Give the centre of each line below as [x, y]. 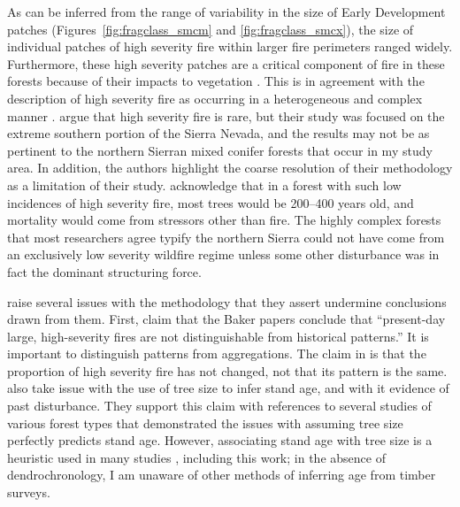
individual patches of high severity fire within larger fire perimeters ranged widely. [230, 46]
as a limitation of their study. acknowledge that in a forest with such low [204, 184]
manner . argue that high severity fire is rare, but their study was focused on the [226, 115]
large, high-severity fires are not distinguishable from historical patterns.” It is [218, 336]
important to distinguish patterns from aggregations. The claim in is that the [217, 353]
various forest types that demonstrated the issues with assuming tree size [205, 422]
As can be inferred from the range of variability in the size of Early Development [226, 12]
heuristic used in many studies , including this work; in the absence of [196, 457]
